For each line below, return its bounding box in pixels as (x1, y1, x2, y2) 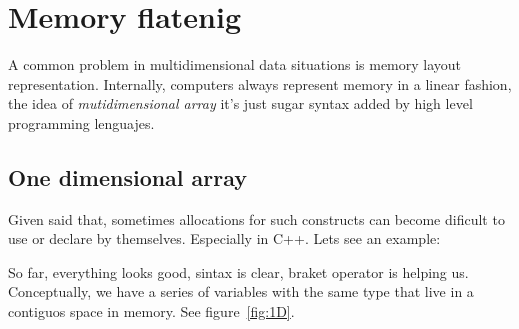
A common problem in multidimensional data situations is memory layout (8, 54, 462, 75)
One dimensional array (8, 161, 248, 192)
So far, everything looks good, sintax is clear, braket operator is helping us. (8, 261, 469, 282)
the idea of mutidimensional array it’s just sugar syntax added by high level (8, 93, 473, 114)
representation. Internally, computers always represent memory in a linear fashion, (8, 73, 512, 94)
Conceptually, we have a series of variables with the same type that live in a (8, 281, 474, 302)
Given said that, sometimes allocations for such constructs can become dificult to (8, 208, 505, 229)
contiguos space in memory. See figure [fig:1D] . (8, 301, 295, 322)
